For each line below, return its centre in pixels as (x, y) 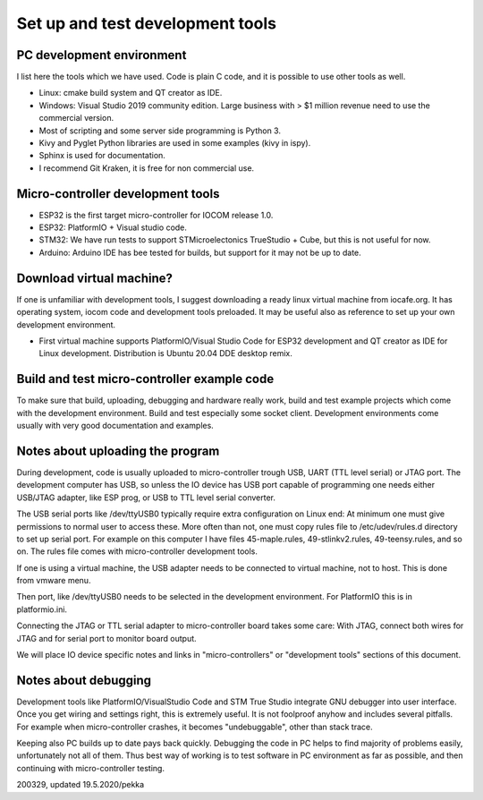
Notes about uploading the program (118, 451)
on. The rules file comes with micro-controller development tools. (137, 551)
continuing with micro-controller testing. (91, 768)
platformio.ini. (42, 609)
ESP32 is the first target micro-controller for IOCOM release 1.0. (156, 215)
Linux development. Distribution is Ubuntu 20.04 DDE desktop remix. (165, 353)
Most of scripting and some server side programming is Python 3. (160, 131)
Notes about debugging (84, 680)
